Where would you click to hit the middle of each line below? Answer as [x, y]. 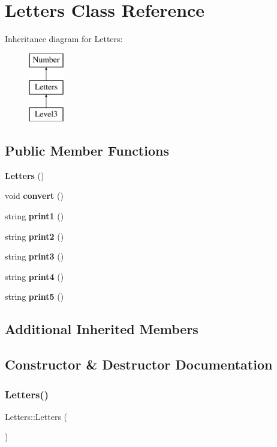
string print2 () [34, 236]
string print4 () [34, 276]
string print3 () [34, 256]
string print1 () [34, 216]
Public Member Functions [87, 151]
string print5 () [34, 296]
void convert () [34, 196]
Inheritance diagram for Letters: [64, 39]
